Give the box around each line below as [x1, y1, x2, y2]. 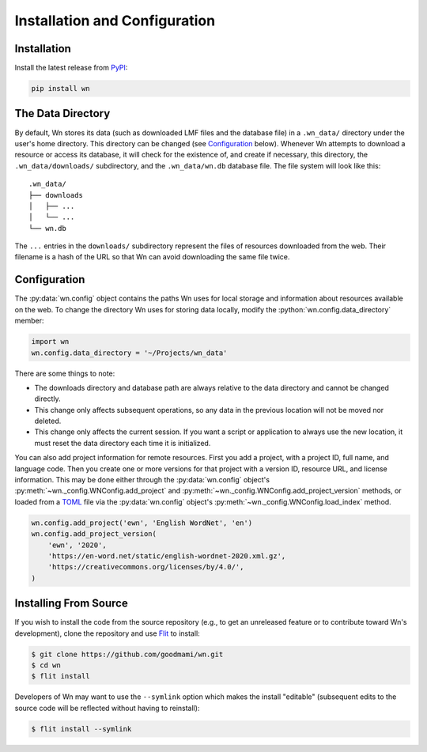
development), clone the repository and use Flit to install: [14, 629, 201, 638]
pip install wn [31, 84, 90, 93]
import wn [31, 337, 70, 346]
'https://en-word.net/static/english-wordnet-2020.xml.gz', [47, 551, 286, 561]
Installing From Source [14, 597, 128, 610]
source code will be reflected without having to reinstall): [14, 703, 200, 712]
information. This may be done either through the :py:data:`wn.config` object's [14, 475, 270, 485]
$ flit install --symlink [31, 724, 132, 733]
